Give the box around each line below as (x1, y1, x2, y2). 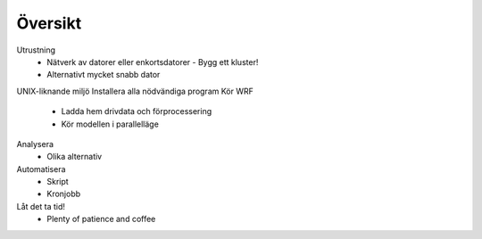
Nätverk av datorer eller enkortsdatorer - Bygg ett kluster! (46, 56, 259, 67)
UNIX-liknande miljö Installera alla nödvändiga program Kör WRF (16, 86, 253, 96)
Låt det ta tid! (16, 201, 66, 211)
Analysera (16, 138, 54, 149)
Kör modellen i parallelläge (61, 119, 160, 129)
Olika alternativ (46, 152, 103, 162)
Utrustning (16, 45, 56, 55)
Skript (46, 177, 69, 187)
